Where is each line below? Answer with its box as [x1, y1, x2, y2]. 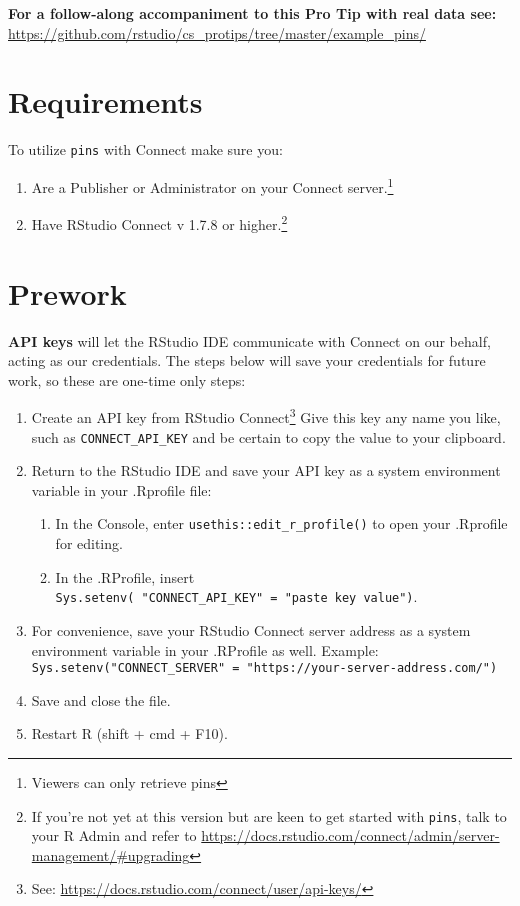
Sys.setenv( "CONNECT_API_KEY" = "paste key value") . [55, 586, 418, 607]
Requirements [8, 81, 203, 122]
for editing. [55, 533, 123, 554]
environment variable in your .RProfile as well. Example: [31, 639, 379, 660]
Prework [8, 272, 127, 313]
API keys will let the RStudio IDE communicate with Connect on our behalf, [8, 330, 491, 351]
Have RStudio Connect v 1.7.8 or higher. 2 [31, 211, 288, 234]
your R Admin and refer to [31, 825, 197, 846]
